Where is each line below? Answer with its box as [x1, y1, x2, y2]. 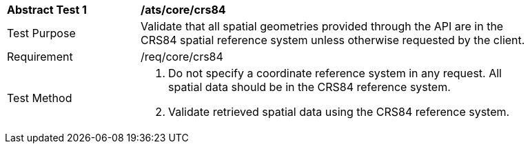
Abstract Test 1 [7, 3, 87, 17]
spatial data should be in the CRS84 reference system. [168, 80, 451, 94]
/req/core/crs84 [141, 50, 223, 63]
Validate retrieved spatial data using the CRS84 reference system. [168, 105, 510, 119]
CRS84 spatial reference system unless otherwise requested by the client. [141, 33, 525, 47]
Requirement [7, 50, 73, 63]
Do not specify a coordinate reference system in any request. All [168, 66, 502, 80]
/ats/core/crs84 [141, 3, 226, 17]
